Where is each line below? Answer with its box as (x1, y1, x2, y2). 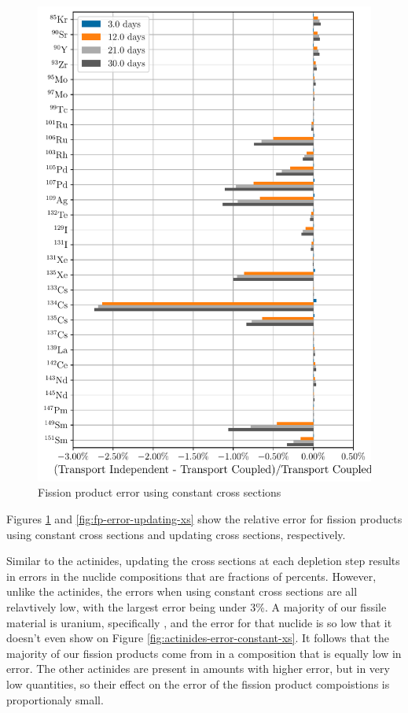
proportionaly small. (6, 691, 104, 707)
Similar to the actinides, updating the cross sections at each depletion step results (6, 552, 400, 569)
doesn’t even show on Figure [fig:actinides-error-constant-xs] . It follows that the (6, 630, 389, 646)
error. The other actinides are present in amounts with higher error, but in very (6, 660, 390, 677)
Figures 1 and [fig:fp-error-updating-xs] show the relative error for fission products (6, 511, 402, 527)
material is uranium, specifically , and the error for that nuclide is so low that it (6, 614, 392, 630)
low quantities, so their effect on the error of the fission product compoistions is (6, 675, 390, 692)
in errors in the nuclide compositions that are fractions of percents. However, (6, 567, 377, 584)
